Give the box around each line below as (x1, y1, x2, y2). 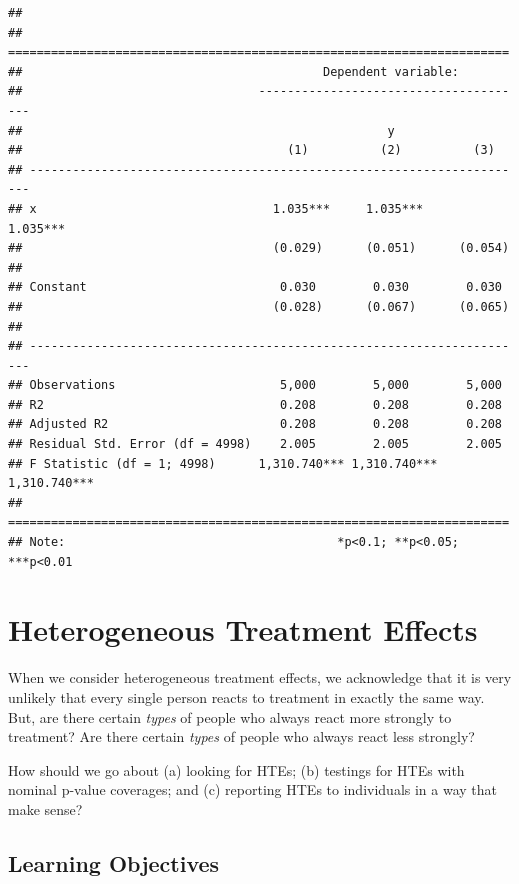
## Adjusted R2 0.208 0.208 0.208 (8, 417, 502, 432)
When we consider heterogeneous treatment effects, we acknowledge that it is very (8, 667, 512, 688)
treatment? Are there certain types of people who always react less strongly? (8, 726, 475, 747)
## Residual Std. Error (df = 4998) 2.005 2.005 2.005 (8, 437, 502, 452)
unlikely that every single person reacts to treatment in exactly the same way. (8, 686, 485, 707)
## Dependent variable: (8, 64, 460, 79)
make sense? (8, 798, 83, 819)
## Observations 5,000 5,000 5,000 (8, 378, 502, 393)
